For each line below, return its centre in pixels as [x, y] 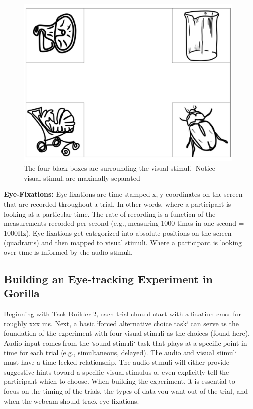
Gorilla [22, 293]
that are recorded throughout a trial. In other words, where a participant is [118, 204]
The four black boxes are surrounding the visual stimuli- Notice [119, 168]
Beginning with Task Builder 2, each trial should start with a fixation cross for [123, 314]
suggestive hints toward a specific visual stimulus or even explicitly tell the [117, 371]
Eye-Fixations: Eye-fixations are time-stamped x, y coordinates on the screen [123, 194]
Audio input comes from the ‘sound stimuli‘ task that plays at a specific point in [126, 342]
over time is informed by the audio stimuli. [68, 252]
